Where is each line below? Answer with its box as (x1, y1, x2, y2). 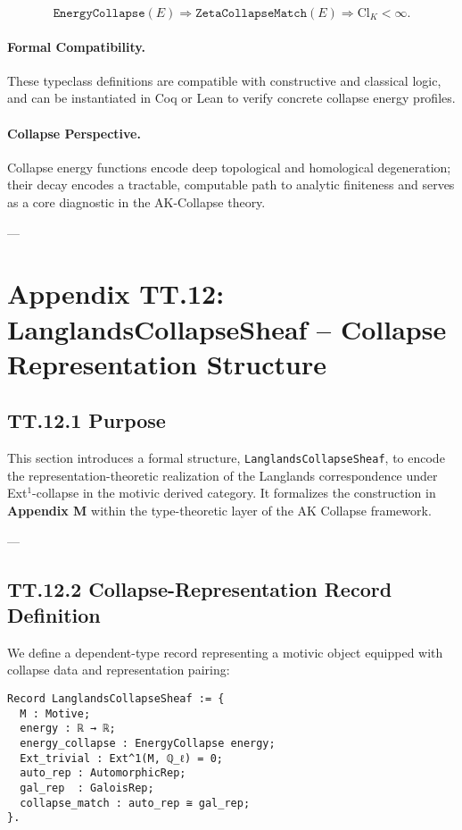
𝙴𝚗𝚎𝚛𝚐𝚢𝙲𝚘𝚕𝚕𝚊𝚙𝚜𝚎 (53, 7, 145, 20)
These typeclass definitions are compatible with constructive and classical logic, (7, 71, 441, 89)
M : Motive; (20, 707, 91, 720)
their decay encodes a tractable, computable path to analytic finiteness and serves (7, 175, 455, 194)
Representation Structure (7, 345, 326, 381)
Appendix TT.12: (7, 275, 225, 312)
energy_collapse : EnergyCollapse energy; (20, 736, 276, 750)
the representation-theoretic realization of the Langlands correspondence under (7, 465, 438, 484)
